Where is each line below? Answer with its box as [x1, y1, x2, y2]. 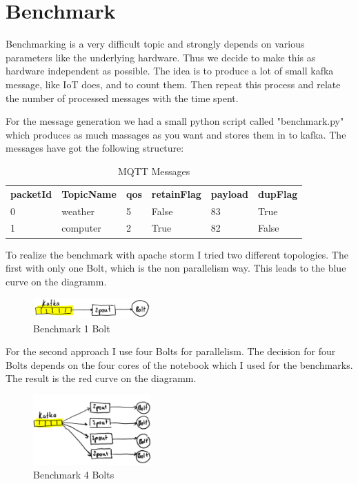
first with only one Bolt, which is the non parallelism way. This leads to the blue [6, 261, 346, 275]
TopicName [61, 186, 117, 201]
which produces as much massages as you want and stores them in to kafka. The [6, 127, 346, 141]
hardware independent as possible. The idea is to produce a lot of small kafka [6, 63, 334, 78]
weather [61, 203, 95, 218]
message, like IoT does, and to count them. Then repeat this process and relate [6, 77, 341, 91]
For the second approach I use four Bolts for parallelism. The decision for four [6, 344, 336, 359]
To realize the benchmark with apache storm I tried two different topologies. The [6, 247, 348, 261]
